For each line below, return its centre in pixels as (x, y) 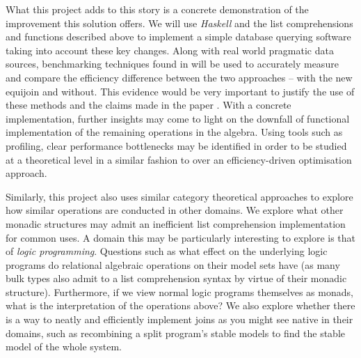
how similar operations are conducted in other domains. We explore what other (175, 210)
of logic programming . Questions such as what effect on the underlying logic (167, 251)
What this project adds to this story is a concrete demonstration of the (157, 9)
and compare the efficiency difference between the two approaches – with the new (179, 77)
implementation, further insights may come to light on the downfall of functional (178, 118)
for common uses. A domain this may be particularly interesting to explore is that (181, 237)
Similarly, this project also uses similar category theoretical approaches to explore (179, 196)
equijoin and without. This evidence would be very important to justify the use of (180, 91)
